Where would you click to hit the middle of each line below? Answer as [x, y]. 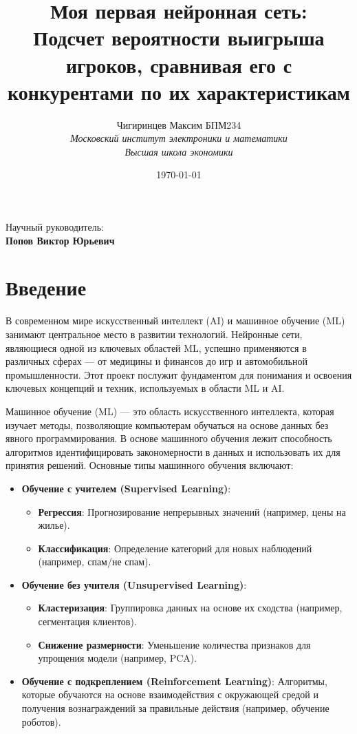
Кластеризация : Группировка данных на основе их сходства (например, [190, 608]
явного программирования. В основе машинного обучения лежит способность [169, 438]
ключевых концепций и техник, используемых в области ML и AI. [145, 388]
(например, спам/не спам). [95, 562]
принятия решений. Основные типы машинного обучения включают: [150, 465]
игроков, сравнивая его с [179, 64]
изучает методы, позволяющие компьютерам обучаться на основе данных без [167, 424]
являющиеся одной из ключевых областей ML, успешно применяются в [156, 347]
